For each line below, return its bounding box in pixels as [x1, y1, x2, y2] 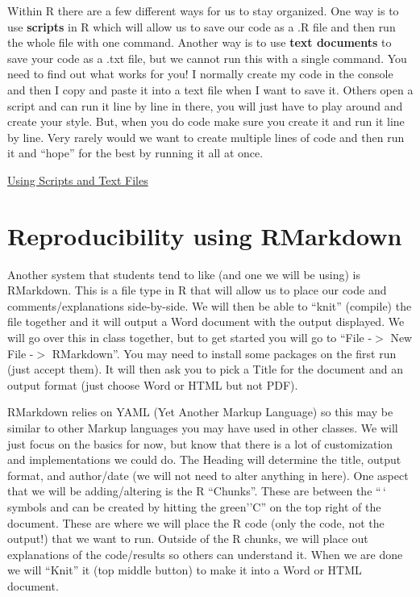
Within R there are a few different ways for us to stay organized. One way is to [7, 2, 399, 19]
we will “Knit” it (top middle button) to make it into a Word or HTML [7, 562, 362, 578]
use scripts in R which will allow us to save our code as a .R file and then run [7, 18, 396, 35]
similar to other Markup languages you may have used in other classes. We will [7, 420, 398, 436]
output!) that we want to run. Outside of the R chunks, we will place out [7, 530, 368, 547]
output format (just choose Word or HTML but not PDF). [7, 376, 298, 393]
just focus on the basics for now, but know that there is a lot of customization [7, 435, 393, 452]
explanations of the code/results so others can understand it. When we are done [7, 545, 403, 562]
